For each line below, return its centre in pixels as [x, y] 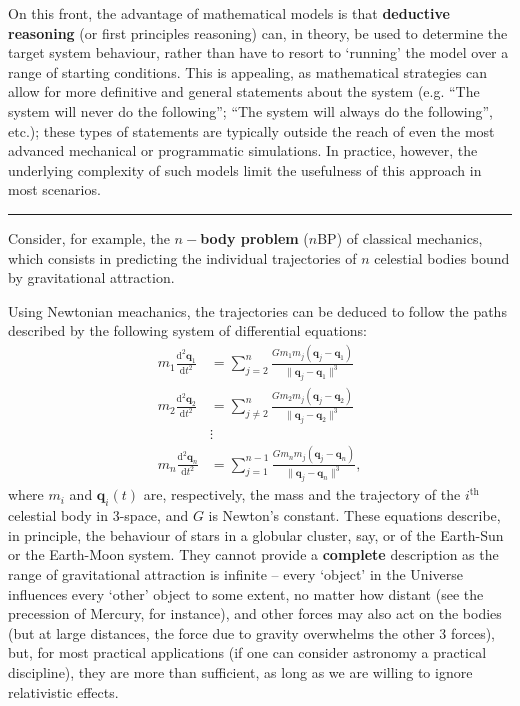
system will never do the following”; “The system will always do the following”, [250, 110]
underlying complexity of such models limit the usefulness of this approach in [245, 169]
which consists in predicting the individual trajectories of [182, 257]
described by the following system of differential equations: [187, 330]
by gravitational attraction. [91, 277]
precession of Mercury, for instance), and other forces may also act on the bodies [255, 613]
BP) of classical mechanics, [400, 237]
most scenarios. [54, 189]
